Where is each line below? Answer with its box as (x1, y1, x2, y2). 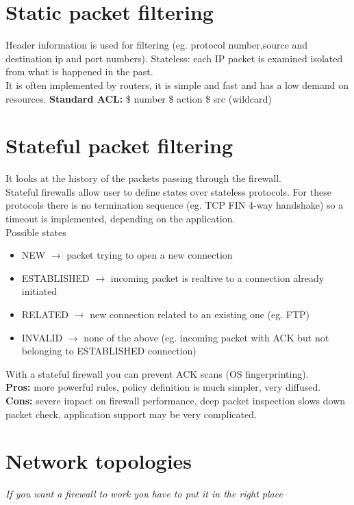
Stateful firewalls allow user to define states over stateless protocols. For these (5, 184, 331, 198)
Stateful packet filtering (5, 131, 233, 159)
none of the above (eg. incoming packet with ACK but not (84, 330, 329, 344)
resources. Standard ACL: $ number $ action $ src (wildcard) (5, 91, 272, 105)
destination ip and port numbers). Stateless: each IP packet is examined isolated (5, 51, 343, 65)
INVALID (21, 330, 63, 344)
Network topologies (5, 447, 192, 475)
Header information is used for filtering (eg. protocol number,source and (5, 38, 308, 52)
